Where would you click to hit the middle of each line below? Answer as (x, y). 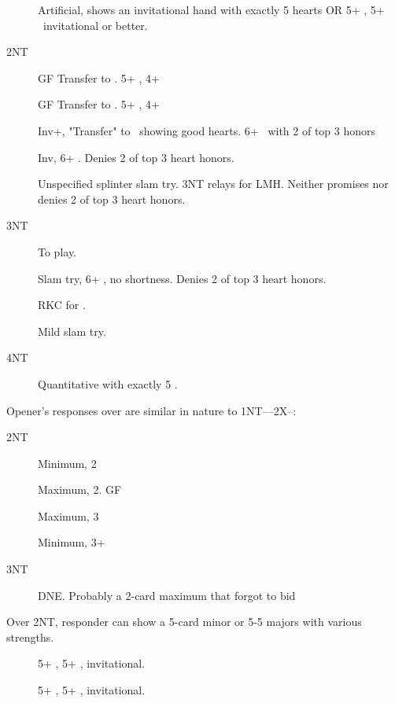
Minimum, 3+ (72, 542)
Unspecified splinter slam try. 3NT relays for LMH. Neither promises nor (213, 184)
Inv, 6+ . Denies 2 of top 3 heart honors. (136, 157)
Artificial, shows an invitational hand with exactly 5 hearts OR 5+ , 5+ (211, 9)
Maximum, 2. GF (80, 490)
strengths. (30, 637)
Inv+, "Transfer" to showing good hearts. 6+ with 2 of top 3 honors (207, 130)
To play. (57, 251)
